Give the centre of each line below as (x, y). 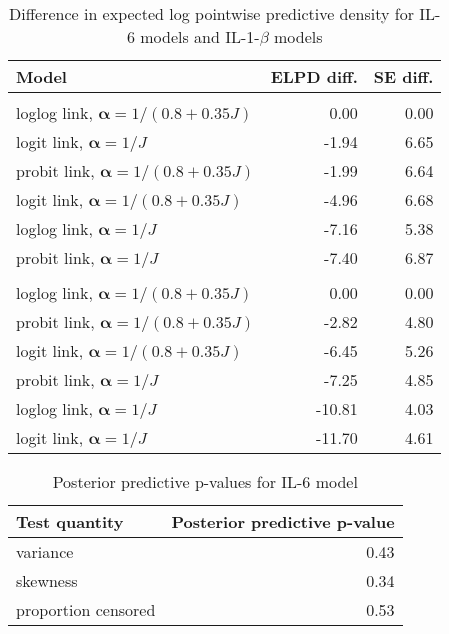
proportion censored (86, 609)
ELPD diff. (314, 76)
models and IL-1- (200, 36)
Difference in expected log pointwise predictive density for (211, 13)
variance (45, 551)
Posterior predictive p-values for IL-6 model (205, 481)
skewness (47, 580)
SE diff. (403, 76)
